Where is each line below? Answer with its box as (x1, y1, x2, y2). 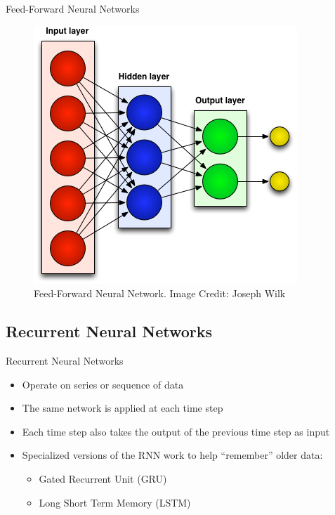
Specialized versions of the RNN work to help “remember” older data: (22, 448, 323, 462)
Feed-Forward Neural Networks (6, 1, 140, 15)
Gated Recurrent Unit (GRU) (39, 471, 167, 485)
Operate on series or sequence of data (22, 377, 184, 391)
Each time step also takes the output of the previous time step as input (22, 424, 330, 438)
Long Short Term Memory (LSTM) (39, 495, 191, 509)
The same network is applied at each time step (22, 400, 223, 415)
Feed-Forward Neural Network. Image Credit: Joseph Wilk (34, 286, 286, 301)
